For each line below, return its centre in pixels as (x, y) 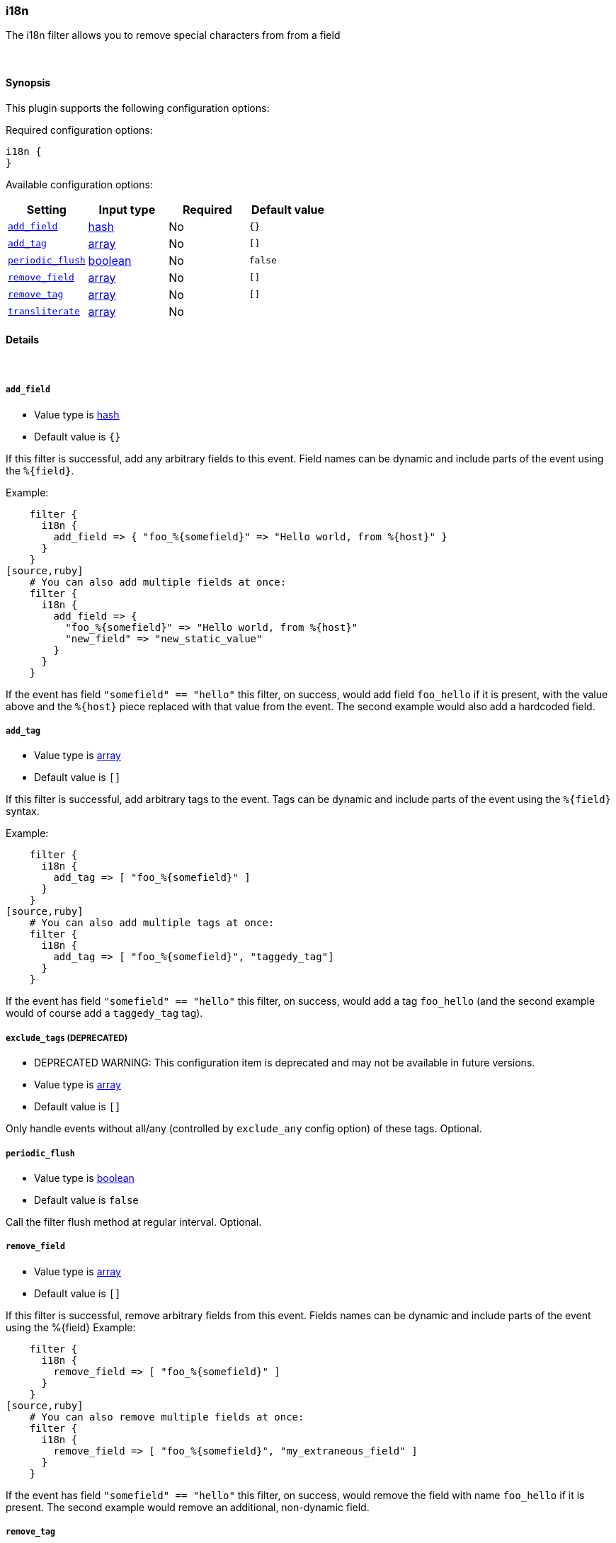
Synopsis (28, 82)
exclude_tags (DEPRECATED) (67, 1038)
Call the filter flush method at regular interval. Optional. (134, 1222)
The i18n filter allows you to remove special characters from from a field (173, 35)
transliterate (44, 312)
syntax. (23, 812)
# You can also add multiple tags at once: (152, 923)
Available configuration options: (79, 184)
